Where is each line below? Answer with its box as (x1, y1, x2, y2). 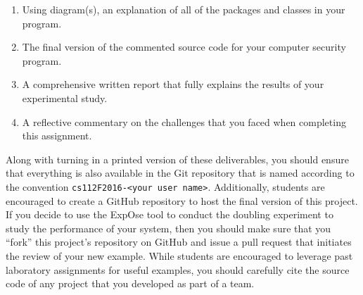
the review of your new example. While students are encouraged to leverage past (6, 248, 353, 263)
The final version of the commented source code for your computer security (22, 39, 346, 54)
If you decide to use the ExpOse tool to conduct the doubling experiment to (6, 207, 333, 222)
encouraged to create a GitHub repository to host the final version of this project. (6, 193, 358, 208)
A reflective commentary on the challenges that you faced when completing (22, 114, 346, 129)
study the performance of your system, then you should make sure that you (6, 220, 331, 235)
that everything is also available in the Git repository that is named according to (6, 165, 355, 180)
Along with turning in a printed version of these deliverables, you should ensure (6, 151, 349, 166)
